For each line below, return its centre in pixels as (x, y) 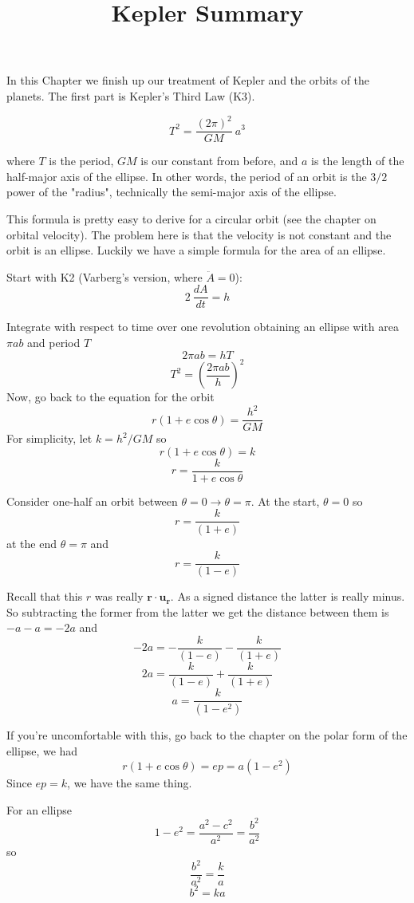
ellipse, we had (42, 750)
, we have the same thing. (130, 783)
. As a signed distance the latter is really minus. (288, 596)
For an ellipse (39, 809)
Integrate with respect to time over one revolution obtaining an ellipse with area (203, 327)
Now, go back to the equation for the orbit (110, 397)
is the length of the (358, 161)
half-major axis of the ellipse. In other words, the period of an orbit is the (187, 176)
